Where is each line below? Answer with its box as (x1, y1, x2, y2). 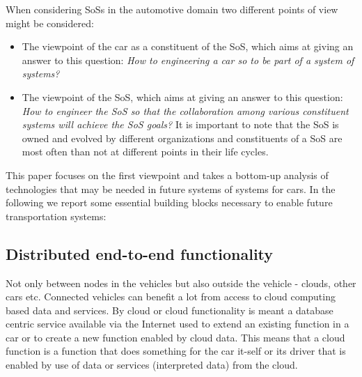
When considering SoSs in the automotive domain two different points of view (6, 2, 338, 16)
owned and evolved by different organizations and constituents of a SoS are (22, 130, 343, 145)
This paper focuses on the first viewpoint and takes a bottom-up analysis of (6, 167, 329, 182)
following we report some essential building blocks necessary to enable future (6, 195, 333, 210)
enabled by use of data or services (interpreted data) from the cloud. (6, 357, 298, 372)
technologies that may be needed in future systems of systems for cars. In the (6, 181, 336, 196)
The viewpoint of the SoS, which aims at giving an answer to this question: (22, 89, 343, 104)
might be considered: (6, 15, 94, 30)
